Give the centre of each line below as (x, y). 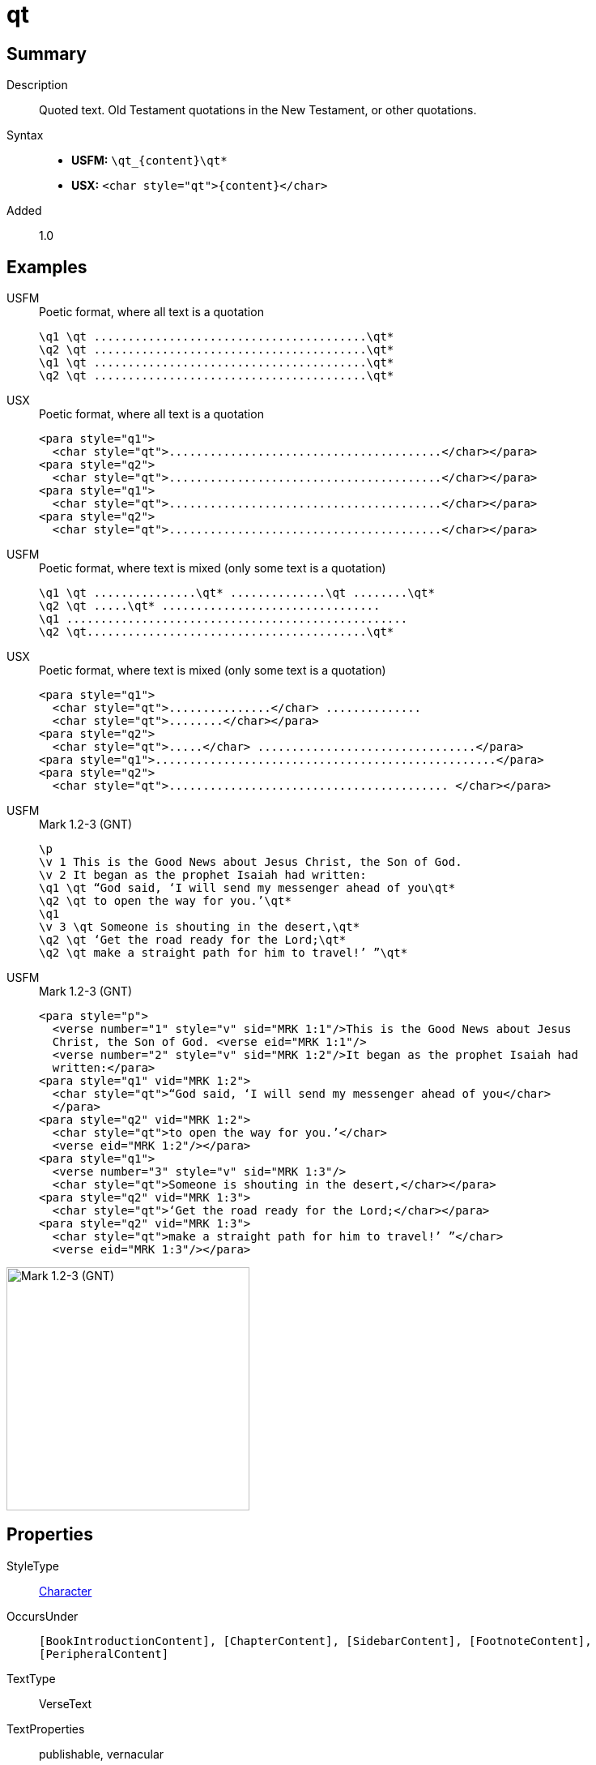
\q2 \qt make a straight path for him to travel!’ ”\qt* (223, 953)
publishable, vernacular (102, 1754)
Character (66, 1591)
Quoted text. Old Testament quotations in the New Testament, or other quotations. (258, 110)
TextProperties (46, 1729)
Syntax (25, 135)
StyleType (33, 1566)
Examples (47, 267)
